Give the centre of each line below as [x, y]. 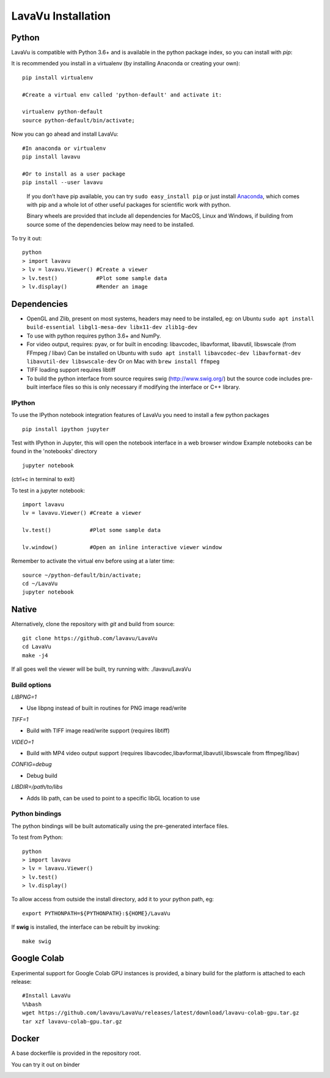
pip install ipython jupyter [66, 429]
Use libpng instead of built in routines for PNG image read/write [106, 708]
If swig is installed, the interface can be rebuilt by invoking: [86, 927]
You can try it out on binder [46, 1065]
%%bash [32, 1004]
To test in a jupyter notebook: [48, 490]
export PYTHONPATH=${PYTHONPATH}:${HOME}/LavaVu [96, 913]
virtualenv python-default [63, 112]
